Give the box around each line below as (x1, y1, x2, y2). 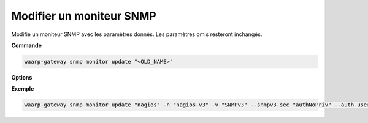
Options (11, 73, 33, 81)
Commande (11, 42, 42, 49)
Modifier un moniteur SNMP (11, 9, 156, 23)
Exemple (11, 85, 34, 92)
